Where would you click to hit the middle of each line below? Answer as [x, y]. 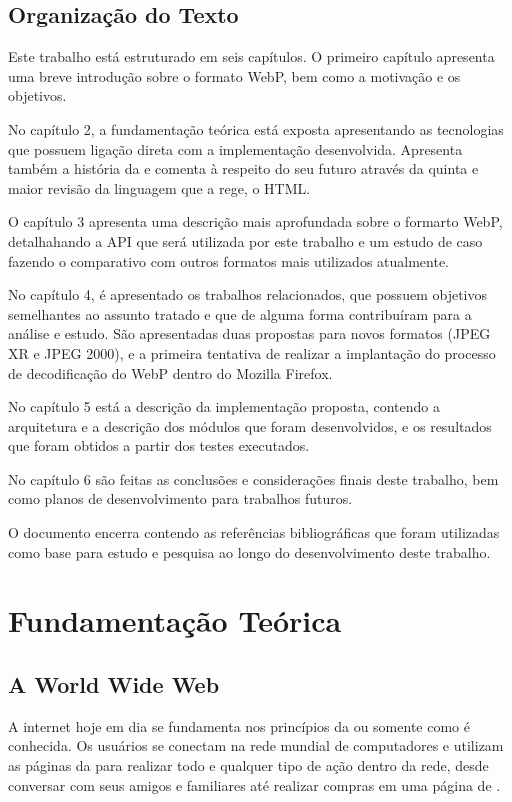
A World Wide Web [114, 684]
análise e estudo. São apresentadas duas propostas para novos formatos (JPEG [249, 333]
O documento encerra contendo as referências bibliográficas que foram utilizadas [254, 532]
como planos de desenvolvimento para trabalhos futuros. [180, 498]
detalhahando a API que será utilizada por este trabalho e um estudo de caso [245, 240]
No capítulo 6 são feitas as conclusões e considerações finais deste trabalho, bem [253, 478]
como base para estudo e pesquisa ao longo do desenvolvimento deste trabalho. [249, 551]
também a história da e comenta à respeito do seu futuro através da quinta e [243, 168]
